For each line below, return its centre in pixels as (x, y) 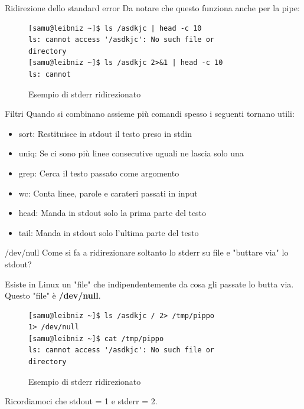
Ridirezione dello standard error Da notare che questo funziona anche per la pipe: (152, 8)
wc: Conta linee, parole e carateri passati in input (108, 193)
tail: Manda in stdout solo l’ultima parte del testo (109, 232)
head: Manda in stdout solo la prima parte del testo (112, 213)
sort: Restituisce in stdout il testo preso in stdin (105, 133)
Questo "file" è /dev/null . (53, 295)
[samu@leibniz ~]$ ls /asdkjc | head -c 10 (115, 28)
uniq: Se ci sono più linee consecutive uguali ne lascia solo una (131, 153)
